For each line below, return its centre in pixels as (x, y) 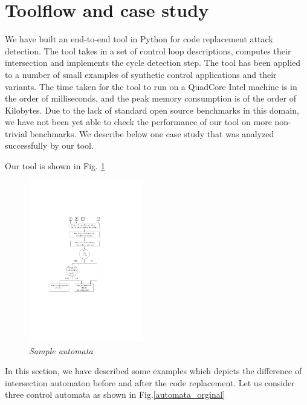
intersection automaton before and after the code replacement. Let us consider (150, 382)
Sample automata (61, 350)
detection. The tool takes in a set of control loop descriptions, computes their (148, 50)
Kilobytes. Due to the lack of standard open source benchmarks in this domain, (152, 110)
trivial (16, 133)
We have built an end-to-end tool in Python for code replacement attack (139, 39)
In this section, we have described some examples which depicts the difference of (153, 371)
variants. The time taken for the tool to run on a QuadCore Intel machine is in (151, 86)
